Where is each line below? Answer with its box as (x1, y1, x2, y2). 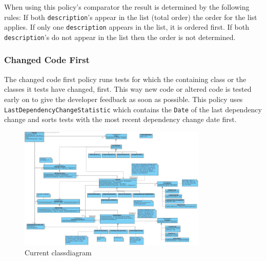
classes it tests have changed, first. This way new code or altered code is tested (4, 84, 252, 94)
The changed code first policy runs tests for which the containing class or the (4, 73, 247, 84)
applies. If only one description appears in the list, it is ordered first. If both (4, 22, 249, 32)
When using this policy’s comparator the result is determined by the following (4, 2, 250, 12)
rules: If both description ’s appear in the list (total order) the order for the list (4, 11, 257, 22)
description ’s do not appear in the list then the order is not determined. (4, 31, 236, 42)
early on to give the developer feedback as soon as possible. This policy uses (4, 93, 243, 104)
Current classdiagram (25, 247, 92, 257)
